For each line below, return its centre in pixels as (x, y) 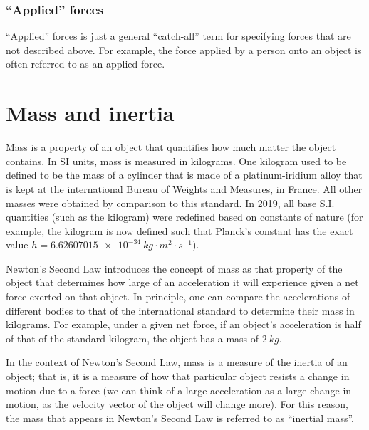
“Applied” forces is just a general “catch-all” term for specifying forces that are (178, 36)
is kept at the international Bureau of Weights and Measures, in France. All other (184, 188)
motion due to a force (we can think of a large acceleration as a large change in (179, 390)
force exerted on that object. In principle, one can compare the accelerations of (178, 297)
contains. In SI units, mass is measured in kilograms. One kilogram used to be (176, 161)
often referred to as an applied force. (85, 64)
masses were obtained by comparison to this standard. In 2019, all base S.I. (170, 203)
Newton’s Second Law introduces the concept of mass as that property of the (174, 268)
